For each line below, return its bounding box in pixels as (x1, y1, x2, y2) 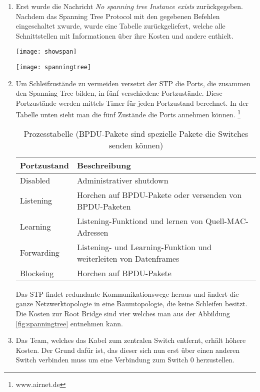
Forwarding (19, 247, 59, 259)
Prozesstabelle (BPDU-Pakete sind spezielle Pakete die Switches (23, 127, 248, 139)
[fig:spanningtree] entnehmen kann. (15, 318, 123, 328)
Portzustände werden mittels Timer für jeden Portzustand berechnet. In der (15, 97, 249, 108)
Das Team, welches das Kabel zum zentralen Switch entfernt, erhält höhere (15, 335, 246, 345)
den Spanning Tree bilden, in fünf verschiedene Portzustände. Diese (15, 88, 222, 98)
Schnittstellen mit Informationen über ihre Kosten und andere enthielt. (15, 30, 233, 41)
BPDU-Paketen (77, 200, 131, 212)
